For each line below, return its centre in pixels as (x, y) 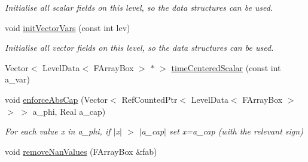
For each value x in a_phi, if (58, 131)
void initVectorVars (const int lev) (68, 27)
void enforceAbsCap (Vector (57, 99)
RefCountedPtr (150, 99)
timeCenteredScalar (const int (226, 67)
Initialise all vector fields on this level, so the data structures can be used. (139, 48)
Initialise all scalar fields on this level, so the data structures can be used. (139, 7)
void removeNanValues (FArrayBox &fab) (81, 151)
